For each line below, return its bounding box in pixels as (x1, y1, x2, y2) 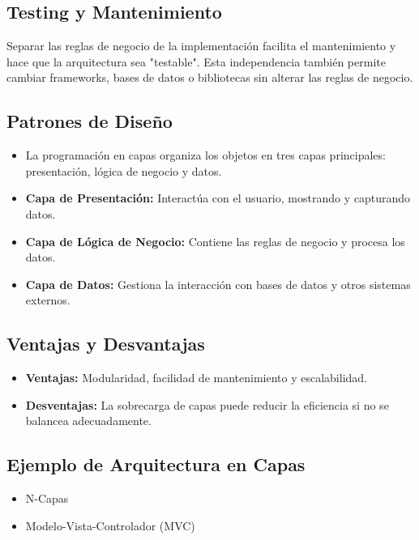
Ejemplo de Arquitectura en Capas (6, 452, 306, 477)
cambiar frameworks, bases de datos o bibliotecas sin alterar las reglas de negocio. (6, 69, 413, 86)
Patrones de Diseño (6, 108, 173, 134)
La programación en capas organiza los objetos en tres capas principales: (25, 147, 386, 164)
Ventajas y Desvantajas (6, 331, 205, 356)
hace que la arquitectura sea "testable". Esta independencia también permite (6, 53, 386, 70)
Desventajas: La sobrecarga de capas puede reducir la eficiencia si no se (25, 396, 389, 413)
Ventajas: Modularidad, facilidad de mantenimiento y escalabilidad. (25, 369, 367, 386)
